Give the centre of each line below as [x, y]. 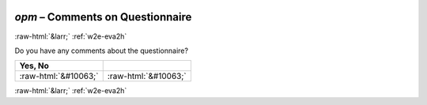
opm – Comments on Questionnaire [103, 17]
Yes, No [34, 66]
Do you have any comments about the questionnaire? [102, 51]
